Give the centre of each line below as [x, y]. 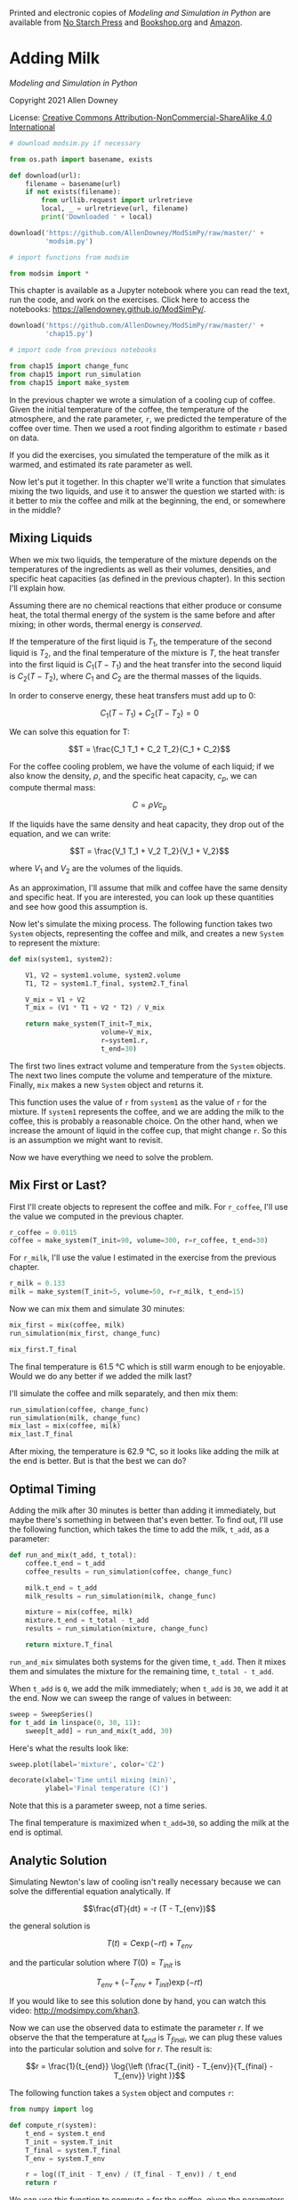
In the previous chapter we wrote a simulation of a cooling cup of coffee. [142, 399]
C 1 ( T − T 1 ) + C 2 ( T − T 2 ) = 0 [149, 714]
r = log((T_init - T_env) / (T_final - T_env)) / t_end [131, 2175]
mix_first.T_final [43, 1349]
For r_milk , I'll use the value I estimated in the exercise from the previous [143, 1258]
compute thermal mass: [52, 788]
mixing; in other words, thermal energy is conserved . [106, 624]
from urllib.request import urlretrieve [117, 200]
